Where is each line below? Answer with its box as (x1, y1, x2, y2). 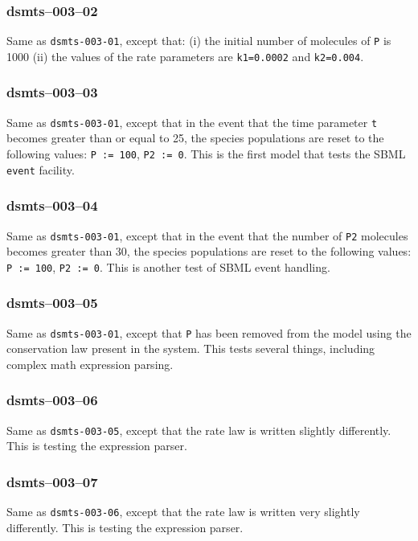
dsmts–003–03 (6, 82, 98, 102)
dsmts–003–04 (6, 195, 98, 215)
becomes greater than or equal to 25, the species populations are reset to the (6, 129, 384, 146)
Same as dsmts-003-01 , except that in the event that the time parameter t (6, 113, 378, 130)
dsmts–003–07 (6, 471, 98, 491)
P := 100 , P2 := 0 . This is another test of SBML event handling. (6, 258, 330, 275)
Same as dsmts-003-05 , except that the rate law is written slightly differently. (6, 421, 391, 438)
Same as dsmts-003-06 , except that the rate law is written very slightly (6, 503, 360, 520)
